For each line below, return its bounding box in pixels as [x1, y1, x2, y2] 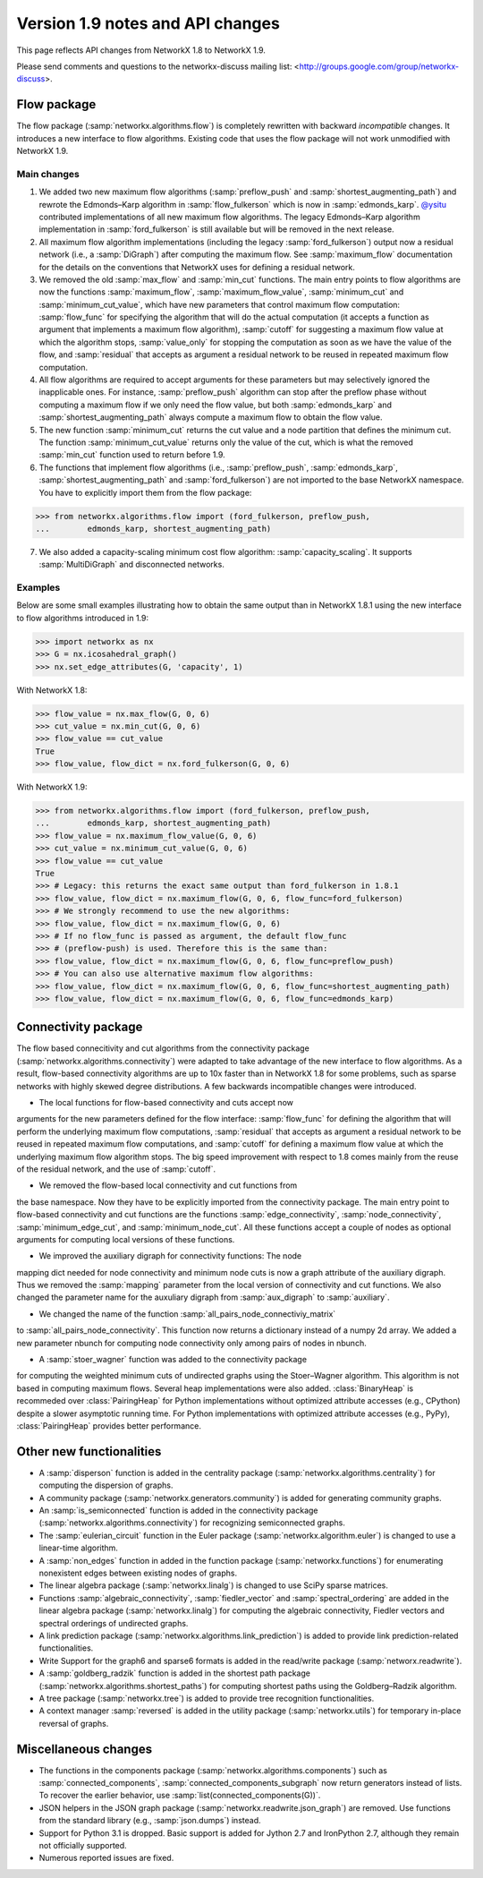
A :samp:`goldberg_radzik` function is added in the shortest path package [38, 1668, 310, 1678]
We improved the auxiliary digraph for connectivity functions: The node [38, 1251, 302, 1261]
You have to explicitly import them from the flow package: [38, 487, 252, 498]
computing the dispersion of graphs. [38, 1480, 174, 1490]
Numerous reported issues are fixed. [38, 1853, 174, 1864]
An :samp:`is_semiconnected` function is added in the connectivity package [38, 1505, 318, 1516]
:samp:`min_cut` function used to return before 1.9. [38, 449, 225, 460]
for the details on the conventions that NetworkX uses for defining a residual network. [38, 261, 355, 272]
